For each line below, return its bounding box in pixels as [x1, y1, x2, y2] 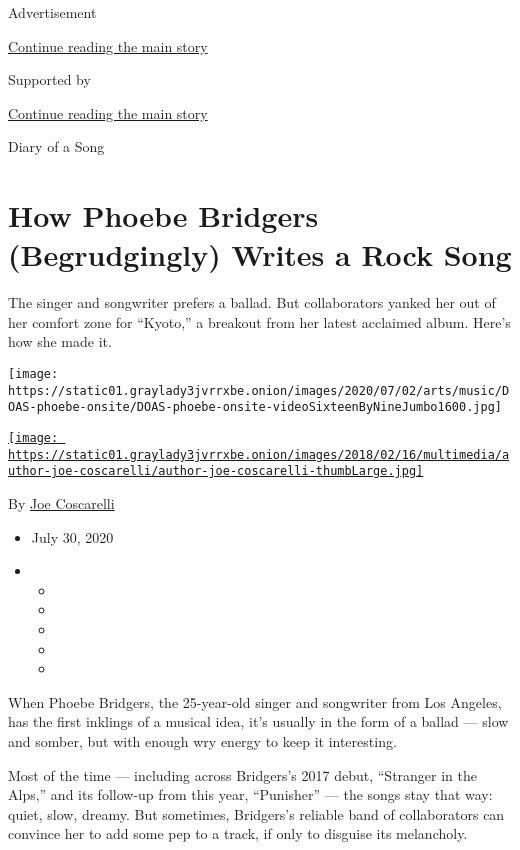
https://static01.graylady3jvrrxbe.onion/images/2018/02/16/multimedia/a [8, 447, 510, 462]
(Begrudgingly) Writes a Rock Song [8, 234, 512, 275]
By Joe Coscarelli [8, 493, 115, 513]
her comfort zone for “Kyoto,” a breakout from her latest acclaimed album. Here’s [8, 311, 511, 332]
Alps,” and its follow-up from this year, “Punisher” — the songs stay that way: [8, 784, 493, 805]
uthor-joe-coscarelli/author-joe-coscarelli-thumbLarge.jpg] [8, 464, 424, 479]
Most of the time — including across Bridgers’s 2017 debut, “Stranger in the [8, 764, 477, 785]
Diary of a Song [8, 136, 105, 157]
